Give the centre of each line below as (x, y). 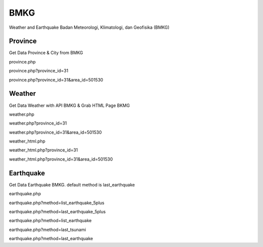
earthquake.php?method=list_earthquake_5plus (57, 203)
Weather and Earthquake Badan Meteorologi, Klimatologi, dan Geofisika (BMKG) (89, 27)
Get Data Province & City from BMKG (46, 53)
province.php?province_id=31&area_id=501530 (56, 80)
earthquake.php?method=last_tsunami (47, 229)
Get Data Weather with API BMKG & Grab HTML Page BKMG (69, 105)
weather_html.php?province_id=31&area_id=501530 (61, 159)
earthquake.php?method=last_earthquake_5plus (57, 211)
